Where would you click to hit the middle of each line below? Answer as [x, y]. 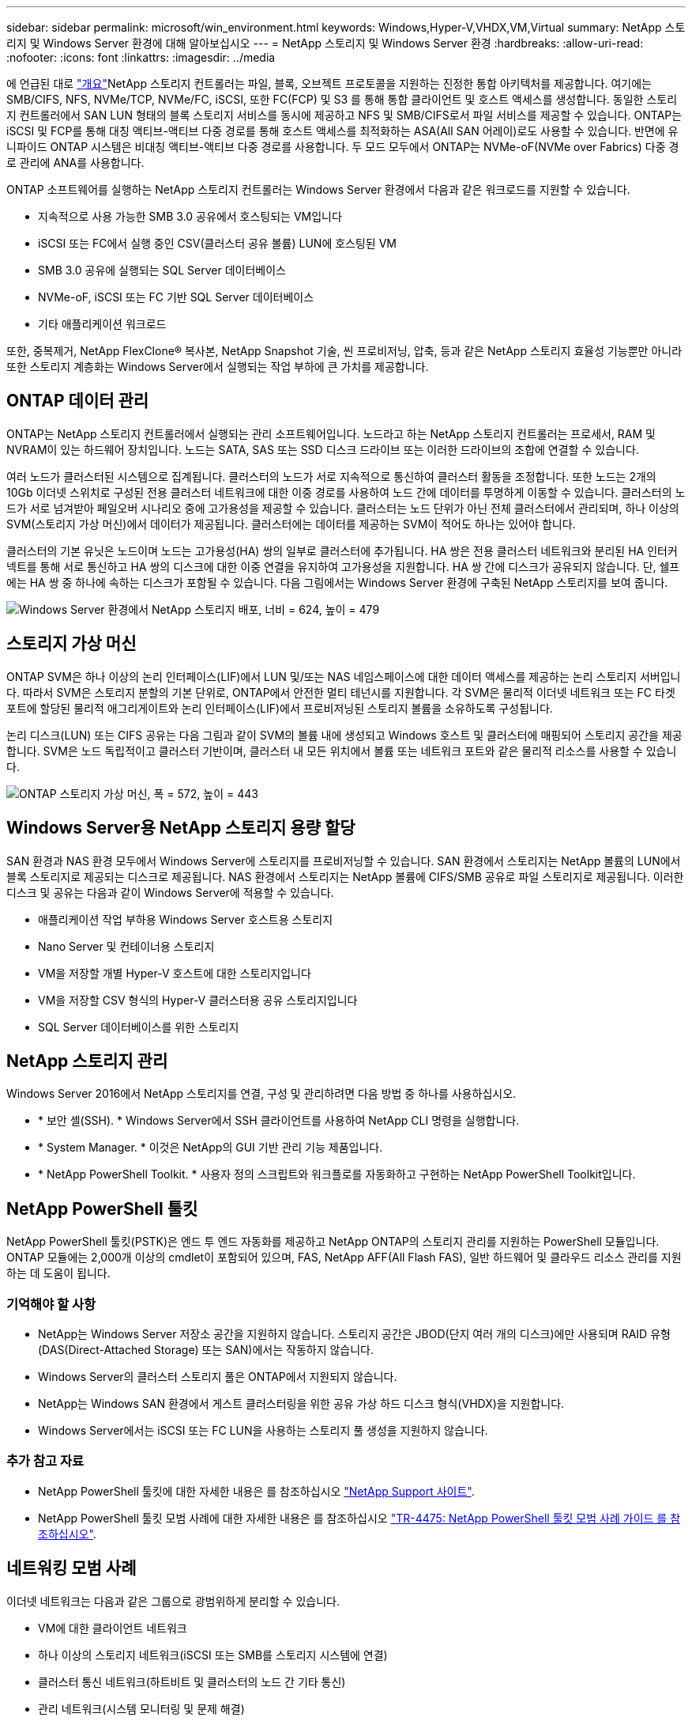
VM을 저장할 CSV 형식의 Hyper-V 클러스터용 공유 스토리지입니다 [198, 1000]
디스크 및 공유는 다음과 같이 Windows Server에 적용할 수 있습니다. [170, 892]
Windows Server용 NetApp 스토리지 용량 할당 [181, 828]
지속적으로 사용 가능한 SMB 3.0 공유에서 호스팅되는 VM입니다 [190, 216]
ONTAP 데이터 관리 [78, 401]
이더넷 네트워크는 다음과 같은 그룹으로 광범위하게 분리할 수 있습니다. [173, 1601]
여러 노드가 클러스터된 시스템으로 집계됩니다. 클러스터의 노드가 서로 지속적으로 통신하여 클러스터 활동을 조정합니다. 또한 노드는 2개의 [331, 476]
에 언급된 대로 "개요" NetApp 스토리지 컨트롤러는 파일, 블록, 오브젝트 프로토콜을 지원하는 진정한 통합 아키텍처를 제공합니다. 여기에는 [329, 83]
